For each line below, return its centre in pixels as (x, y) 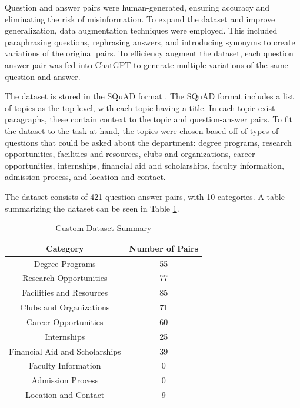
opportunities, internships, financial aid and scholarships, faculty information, (144, 165)
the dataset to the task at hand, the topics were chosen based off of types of (142, 130)
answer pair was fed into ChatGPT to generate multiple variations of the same (146, 64)
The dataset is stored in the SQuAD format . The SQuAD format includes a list (149, 96)
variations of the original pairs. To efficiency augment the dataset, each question (149, 53)
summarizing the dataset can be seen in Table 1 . (92, 208)
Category (65, 248)
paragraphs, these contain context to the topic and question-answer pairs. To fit (149, 119)
